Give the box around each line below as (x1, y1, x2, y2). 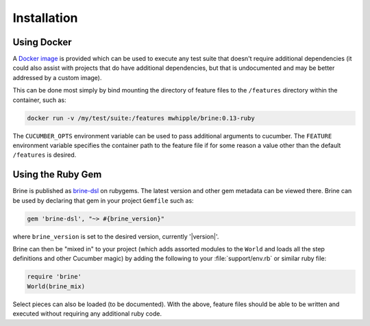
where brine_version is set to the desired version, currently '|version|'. (12, 232, 219, 240)
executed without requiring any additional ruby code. (12, 310, 162, 318)
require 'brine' (27, 273, 82, 281)
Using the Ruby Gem (12, 168, 102, 181)
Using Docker (12, 36, 72, 48)
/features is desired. (12, 151, 77, 159)
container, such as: (12, 96, 66, 104)
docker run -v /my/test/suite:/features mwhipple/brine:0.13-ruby (27, 114, 255, 122)
